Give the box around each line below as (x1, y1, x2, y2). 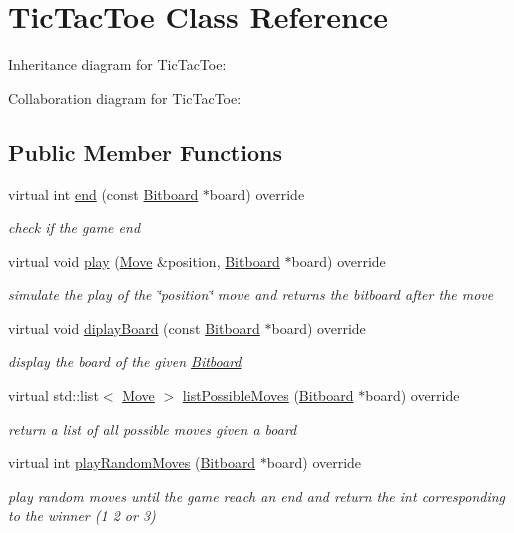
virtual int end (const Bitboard (8, 183, 199, 204)
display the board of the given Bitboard (8, 351, 242, 372)
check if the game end (8, 217, 141, 238)
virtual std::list (8, 385, 99, 406)
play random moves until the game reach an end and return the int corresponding (8, 485, 506, 506)
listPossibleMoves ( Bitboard (182, 385, 354, 406)
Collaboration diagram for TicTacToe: (8, 87, 242, 108)
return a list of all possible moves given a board (8, 418, 297, 439)
